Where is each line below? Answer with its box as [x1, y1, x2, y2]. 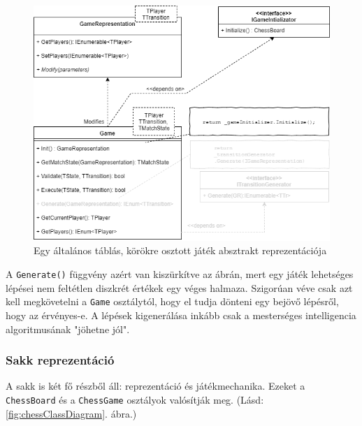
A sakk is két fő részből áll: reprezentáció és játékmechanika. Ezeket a [6, 379, 305, 393]
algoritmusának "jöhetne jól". [6, 321, 130, 336]
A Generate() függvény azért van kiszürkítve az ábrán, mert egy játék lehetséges [6, 267, 354, 281]
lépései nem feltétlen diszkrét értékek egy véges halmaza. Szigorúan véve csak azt [6, 280, 353, 295]
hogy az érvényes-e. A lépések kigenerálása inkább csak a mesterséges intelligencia [6, 307, 356, 322]
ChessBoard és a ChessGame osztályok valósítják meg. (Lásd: [6, 392, 264, 406]
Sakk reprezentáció [6, 351, 115, 369]
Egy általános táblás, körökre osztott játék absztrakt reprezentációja [34, 243, 327, 258]
